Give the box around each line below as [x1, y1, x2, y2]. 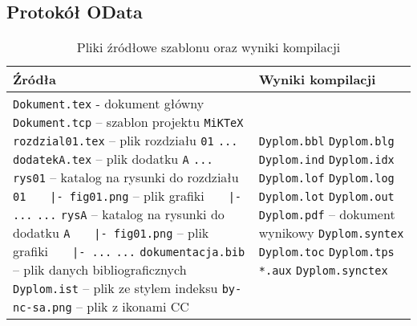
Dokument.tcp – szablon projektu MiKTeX [13, 112, 244, 132]
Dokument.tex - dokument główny [13, 94, 204, 113]
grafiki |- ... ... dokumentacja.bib [13, 242, 245, 261]
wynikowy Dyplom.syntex [258, 223, 404, 242]
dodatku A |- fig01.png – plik [13, 223, 209, 242]
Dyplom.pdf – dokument [258, 205, 395, 224]
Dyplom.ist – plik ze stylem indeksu [13, 279, 218, 298]
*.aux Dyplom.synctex [258, 264, 388, 278]
